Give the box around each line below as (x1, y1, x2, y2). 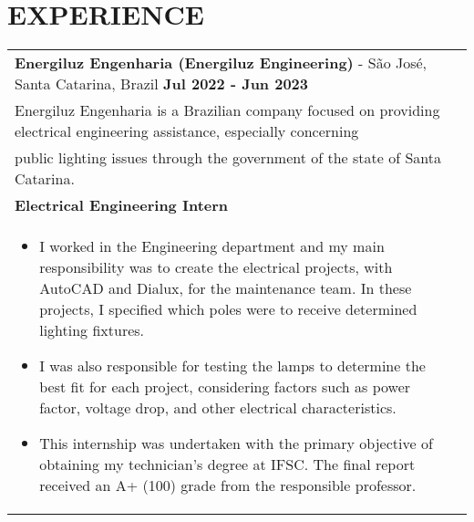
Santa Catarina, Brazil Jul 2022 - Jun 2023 (15, 73, 309, 95)
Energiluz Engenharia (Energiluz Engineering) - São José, (15, 52, 428, 74)
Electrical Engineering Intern (15, 194, 229, 216)
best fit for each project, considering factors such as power (39, 376, 411, 398)
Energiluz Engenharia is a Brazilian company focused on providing (15, 99, 440, 121)
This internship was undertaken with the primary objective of (39, 433, 433, 454)
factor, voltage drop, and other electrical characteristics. (39, 397, 397, 419)
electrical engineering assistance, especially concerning (15, 120, 359, 142)
